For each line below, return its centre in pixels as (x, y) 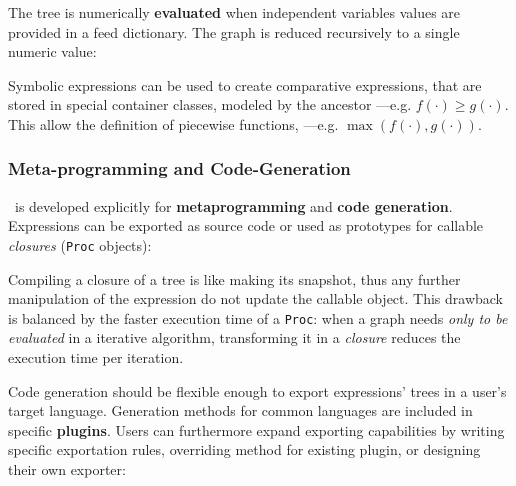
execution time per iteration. (96, 357)
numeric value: (52, 51)
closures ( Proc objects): (80, 244)
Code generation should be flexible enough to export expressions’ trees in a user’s (257, 390)
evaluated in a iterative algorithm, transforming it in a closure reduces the (234, 337)
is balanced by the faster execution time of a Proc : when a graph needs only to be (258, 317)
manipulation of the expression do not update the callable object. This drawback (256, 298)
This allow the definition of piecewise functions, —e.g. (173, 123)
